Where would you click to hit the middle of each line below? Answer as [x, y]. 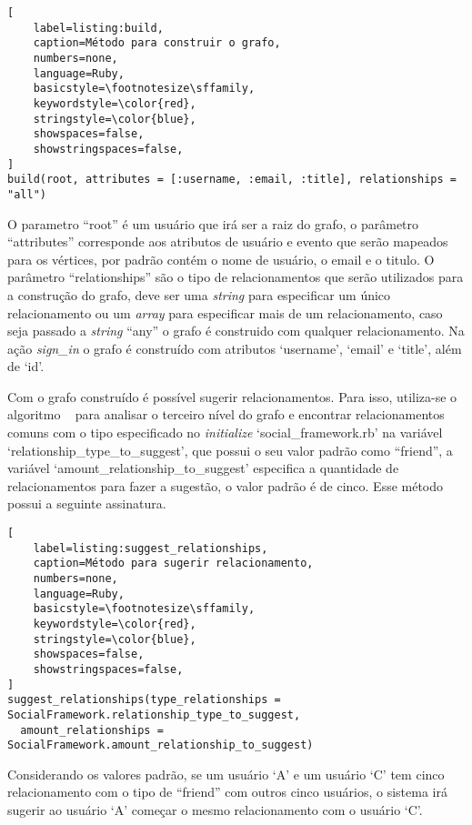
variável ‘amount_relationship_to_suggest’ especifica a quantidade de [203, 468]
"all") [27, 194]
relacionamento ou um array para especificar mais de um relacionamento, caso [225, 312]
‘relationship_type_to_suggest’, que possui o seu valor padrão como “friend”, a [230, 450]
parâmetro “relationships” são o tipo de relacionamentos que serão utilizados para [236, 277]
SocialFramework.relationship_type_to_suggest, [154, 714]
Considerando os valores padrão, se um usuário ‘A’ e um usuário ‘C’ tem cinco [226, 774]
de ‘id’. [26, 366]
